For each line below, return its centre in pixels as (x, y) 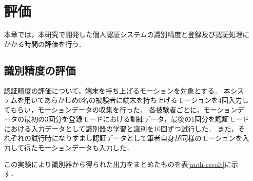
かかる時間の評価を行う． (45, 44)
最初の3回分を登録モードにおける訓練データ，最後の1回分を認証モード (137, 119)
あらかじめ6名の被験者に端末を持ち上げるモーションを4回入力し (146, 100)
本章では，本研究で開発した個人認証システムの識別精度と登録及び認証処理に (127, 34)
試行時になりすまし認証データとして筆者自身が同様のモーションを (137, 138)
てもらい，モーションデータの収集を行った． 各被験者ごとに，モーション (121, 109)
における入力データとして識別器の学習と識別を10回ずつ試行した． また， (121, 128)
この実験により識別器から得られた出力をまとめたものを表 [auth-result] (114, 164)
